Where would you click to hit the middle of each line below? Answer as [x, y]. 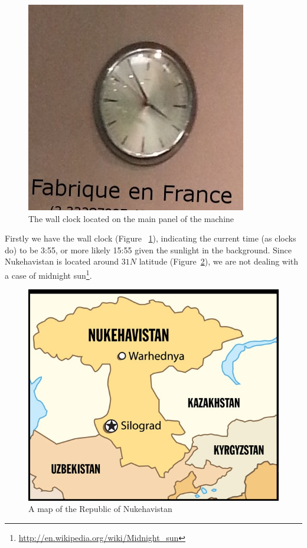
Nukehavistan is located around [62, 261]
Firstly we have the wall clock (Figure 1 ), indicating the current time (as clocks [151, 238]
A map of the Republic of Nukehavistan [100, 509]
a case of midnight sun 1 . [48, 274]
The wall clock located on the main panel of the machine [131, 218]
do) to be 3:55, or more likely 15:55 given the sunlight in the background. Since [148, 249]
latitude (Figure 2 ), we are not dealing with [219, 261]
